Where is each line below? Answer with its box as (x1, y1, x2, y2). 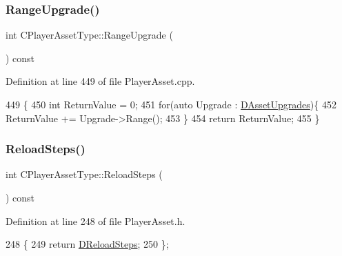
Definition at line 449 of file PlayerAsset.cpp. (6, 74, 195, 88)
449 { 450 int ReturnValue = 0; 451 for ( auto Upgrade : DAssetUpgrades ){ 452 (6, 97, 336, 111)
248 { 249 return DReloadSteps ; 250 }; (6, 237, 169, 251)
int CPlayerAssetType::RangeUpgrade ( (6, 28, 173, 42)
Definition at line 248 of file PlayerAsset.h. (6, 213, 185, 228)
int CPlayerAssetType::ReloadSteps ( (6, 167, 163, 181)
